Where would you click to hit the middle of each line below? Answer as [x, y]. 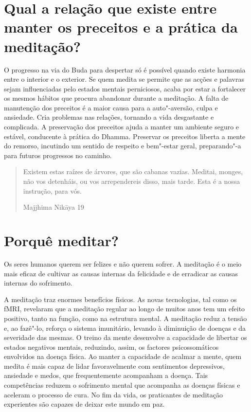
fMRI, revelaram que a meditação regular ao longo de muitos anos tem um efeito [125, 309]
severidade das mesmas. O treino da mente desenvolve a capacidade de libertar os [125, 337]
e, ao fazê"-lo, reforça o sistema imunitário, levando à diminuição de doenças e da [125, 328]
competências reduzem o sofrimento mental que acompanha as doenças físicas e [122, 385]
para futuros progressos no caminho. [58, 155]
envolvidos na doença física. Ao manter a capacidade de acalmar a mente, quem [123, 356]
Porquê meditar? [61, 240]
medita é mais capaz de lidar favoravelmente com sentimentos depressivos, [114, 366]
